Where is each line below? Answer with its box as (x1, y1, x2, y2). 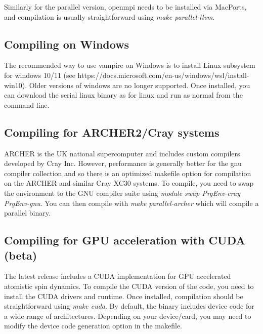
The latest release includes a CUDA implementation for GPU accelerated (4, 271, 231, 281)
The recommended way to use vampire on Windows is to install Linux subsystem (4, 60, 255, 70)
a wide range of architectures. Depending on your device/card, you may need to (4, 310, 251, 321)
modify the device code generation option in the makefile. (4, 320, 182, 331)
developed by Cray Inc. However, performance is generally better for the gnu (4, 158, 242, 169)
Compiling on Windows (4, 36, 129, 52)
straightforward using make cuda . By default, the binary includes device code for (4, 301, 254, 311)
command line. (4, 99, 50, 110)
